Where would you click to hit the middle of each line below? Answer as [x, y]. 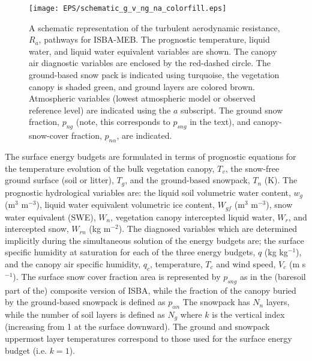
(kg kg [276, 252]
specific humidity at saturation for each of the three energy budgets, [130, 252]
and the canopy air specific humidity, [73, 263]
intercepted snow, [37, 229]
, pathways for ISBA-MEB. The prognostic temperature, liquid [154, 39]
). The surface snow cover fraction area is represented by [117, 276]
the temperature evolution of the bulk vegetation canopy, [110, 168]
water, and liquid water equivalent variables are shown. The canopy [153, 51]
